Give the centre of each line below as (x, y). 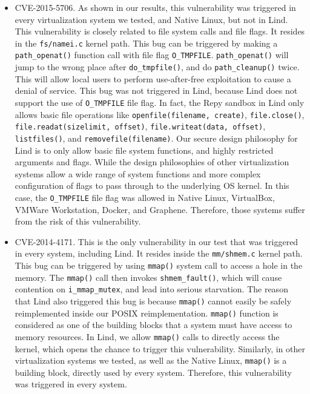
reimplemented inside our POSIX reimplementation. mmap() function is (147, 313)
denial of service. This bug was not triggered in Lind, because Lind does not (156, 90)
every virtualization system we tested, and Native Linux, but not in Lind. (151, 19)
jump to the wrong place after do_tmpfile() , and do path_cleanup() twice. (157, 67)
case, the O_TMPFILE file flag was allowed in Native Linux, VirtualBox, (145, 197)
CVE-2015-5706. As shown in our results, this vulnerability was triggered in (155, 7)
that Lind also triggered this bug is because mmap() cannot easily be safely (153, 301)
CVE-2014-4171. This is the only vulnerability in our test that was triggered (157, 241)
